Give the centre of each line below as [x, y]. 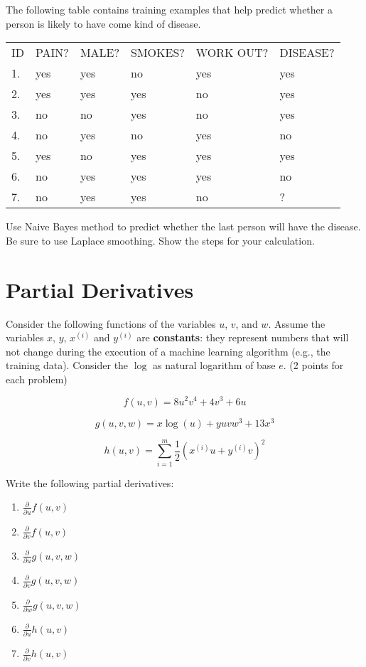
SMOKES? [158, 53]
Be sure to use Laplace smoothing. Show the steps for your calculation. [160, 240]
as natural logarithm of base [214, 365]
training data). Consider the [67, 365]
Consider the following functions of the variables [111, 323]
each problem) [37, 379]
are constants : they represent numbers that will [243, 337]
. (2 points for [313, 365]
